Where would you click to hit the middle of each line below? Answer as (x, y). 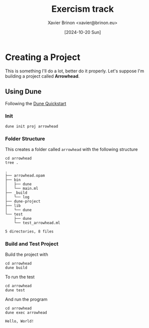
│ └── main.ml (22, 189)
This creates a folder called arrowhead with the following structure (72, 149)
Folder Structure (25, 139)
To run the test (20, 277)
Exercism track (83, 9)
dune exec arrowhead (26, 313)
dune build (16, 268)
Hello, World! (20, 321)
